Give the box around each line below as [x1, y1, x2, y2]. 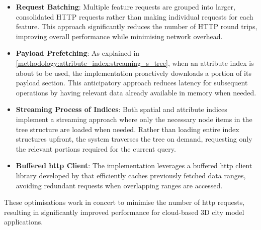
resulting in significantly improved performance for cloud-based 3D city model [4, 206, 244, 217]
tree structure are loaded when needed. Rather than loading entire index [16, 124, 239, 134]
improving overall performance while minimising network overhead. [16, 31, 223, 41]
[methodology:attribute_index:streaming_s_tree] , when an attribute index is [16, 57, 254, 68]
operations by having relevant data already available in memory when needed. [16, 87, 256, 97]
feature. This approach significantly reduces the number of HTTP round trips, [16, 21, 257, 32]
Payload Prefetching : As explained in [16, 48, 140, 58]
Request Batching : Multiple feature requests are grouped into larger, [16, 2, 235, 12]
